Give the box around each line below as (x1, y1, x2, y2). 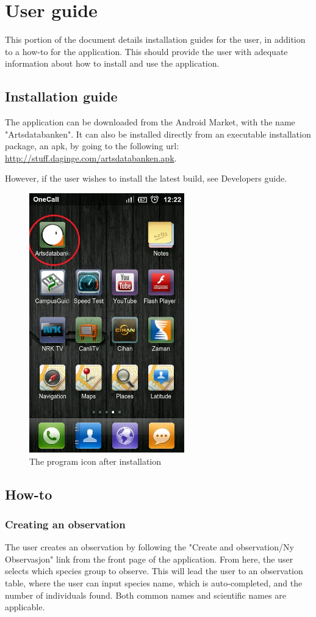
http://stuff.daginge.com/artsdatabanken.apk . (5, 151, 177, 164)
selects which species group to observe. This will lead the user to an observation (5, 564, 303, 577)
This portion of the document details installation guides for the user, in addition (5, 33, 306, 46)
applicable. (5, 600, 45, 613)
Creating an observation (5, 516, 126, 531)
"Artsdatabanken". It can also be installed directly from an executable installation (5, 127, 311, 140)
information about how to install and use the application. (5, 57, 220, 70)
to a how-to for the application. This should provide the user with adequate (5, 45, 288, 57)
